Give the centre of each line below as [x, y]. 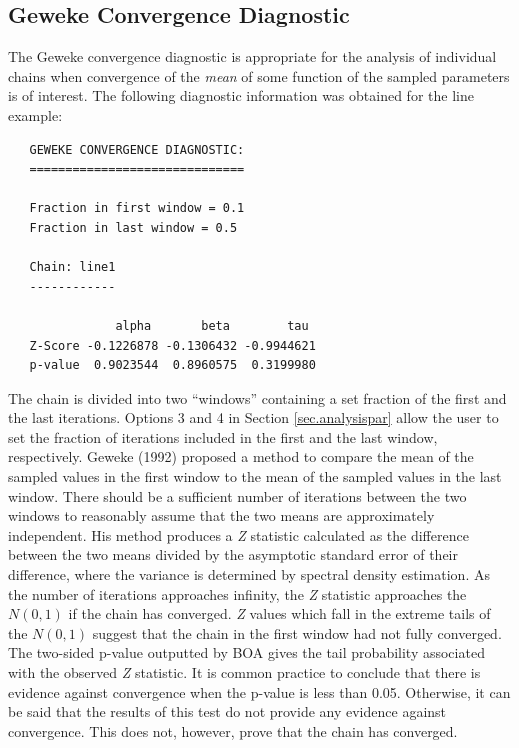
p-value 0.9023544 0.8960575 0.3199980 [172, 365]
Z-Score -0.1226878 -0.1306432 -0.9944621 [172, 345]
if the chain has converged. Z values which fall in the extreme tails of [279, 613]
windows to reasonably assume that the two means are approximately [221, 515]
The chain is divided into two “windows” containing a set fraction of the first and [257, 397]
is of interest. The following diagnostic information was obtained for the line [241, 95]
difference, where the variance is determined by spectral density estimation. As [249, 574]
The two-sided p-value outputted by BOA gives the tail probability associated [246, 652]
